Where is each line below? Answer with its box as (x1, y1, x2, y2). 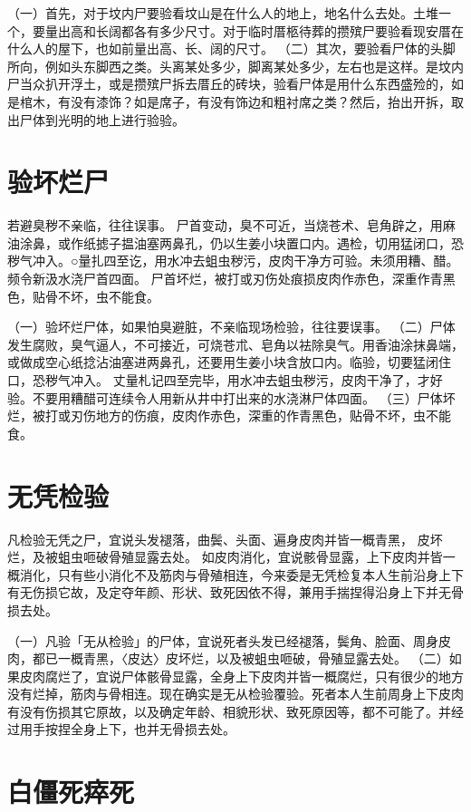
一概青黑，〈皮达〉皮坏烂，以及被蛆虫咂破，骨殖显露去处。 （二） (57, 649, 449, 668)
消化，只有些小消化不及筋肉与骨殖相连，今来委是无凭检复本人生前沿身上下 (19, 565, 464, 584)
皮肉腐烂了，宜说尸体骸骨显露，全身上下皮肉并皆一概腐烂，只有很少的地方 (19, 666, 464, 685)
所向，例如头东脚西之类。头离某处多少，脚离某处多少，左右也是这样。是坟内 (7, 56, 464, 75)
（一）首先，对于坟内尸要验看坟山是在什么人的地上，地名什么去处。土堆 (7, 4, 438, 22)
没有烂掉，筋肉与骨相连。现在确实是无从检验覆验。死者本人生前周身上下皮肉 (7, 684, 464, 703)
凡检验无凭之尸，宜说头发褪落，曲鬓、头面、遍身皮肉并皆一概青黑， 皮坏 (7, 529, 443, 548)
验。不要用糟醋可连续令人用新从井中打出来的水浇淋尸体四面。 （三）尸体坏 (7, 388, 456, 407)
